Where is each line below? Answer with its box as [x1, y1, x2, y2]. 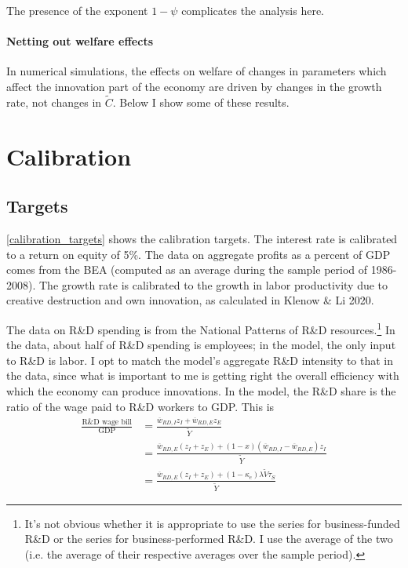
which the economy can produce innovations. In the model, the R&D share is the [6, 382, 396, 399]
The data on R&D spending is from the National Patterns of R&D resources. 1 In [6, 319, 395, 337]
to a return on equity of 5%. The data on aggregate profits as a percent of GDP [6, 246, 391, 262]
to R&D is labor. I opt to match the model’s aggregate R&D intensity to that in [6, 351, 394, 368]
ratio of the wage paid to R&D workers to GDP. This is [6, 398, 275, 414]
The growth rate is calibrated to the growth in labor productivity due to [38, 276, 388, 293]
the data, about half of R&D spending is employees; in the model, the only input [6, 337, 396, 353]
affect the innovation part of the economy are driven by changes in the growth [6, 78, 382, 94]
